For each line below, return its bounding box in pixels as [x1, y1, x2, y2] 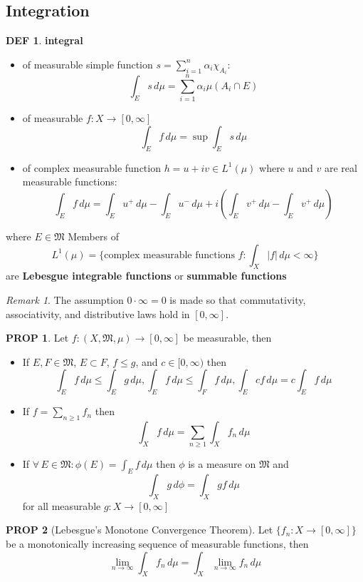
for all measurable [22, 498, 101, 513]
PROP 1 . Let [6, 330, 69, 345]
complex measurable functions [104, 250, 235, 260]
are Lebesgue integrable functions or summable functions [6, 268, 287, 283]
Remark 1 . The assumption [6, 292, 124, 307]
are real [324, 160, 357, 175]
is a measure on [188, 456, 256, 471]
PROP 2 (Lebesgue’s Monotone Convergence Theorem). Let [6, 522, 273, 537]
